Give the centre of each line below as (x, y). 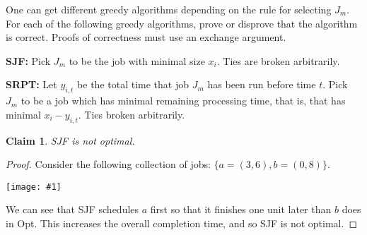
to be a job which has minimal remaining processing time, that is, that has (183, 101)
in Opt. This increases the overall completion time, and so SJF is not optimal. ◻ (182, 223)
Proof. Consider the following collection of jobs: (108, 164)
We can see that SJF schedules (72, 209)
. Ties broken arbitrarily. (132, 114)
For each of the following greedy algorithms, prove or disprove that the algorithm (182, 23)
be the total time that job (133, 84)
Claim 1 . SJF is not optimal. (70, 140)
